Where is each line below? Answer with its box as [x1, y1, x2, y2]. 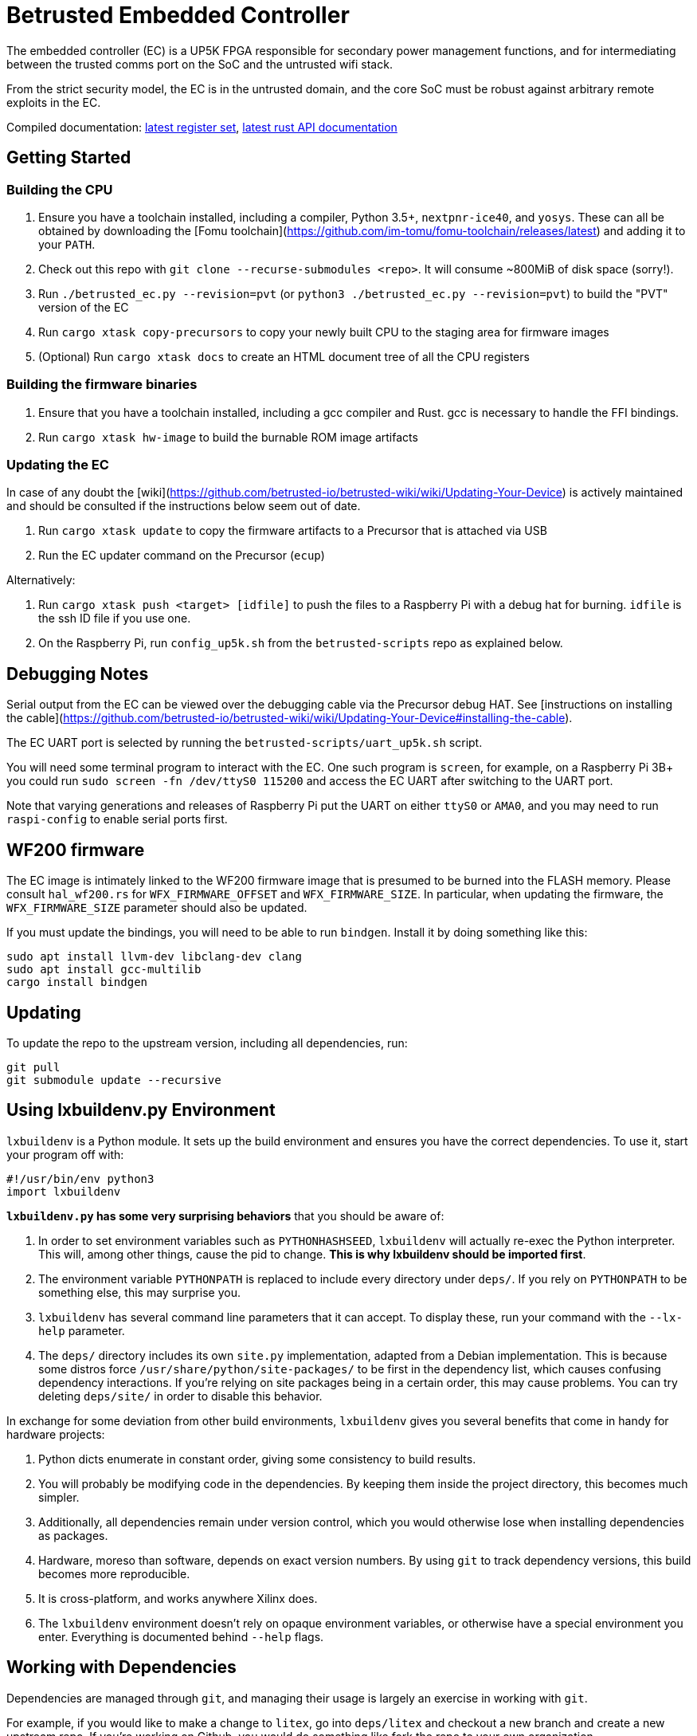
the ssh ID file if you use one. [38, 611, 191, 626]
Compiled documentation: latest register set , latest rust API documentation [6, 120, 397, 134]
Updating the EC [6, 457, 109, 473]
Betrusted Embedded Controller [6, 2, 350, 29]
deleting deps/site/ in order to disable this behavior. [38, 1388, 323, 1403]
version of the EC [38, 300, 129, 314]
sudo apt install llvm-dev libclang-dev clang [6, 950, 302, 964]
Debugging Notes [6, 663, 149, 684]
